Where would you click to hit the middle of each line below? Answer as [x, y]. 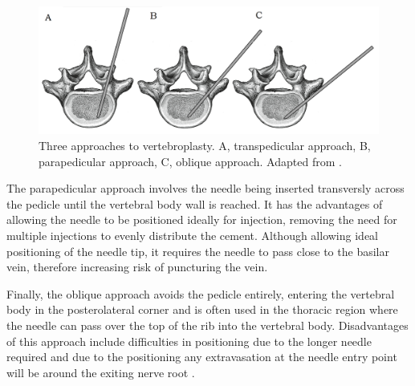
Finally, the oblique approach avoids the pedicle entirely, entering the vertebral [201, 293]
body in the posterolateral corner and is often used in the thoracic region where [202, 309]
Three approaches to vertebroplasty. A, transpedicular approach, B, [205, 145]
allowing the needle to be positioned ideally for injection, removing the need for [202, 219]
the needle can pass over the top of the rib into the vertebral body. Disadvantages [207, 325]
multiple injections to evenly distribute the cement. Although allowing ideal [192, 235]
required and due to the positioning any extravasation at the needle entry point [202, 357]
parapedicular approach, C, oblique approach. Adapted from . [190, 161]
